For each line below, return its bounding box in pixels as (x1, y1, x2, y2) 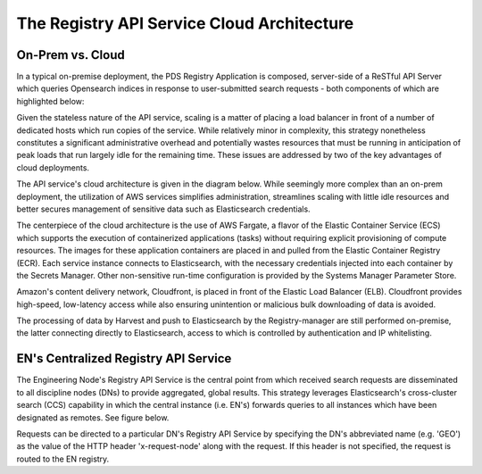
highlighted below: (16, 96, 85, 106)
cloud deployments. (16, 162, 89, 173)
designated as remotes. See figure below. (16, 412, 170, 423)
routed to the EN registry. (16, 453, 110, 464)
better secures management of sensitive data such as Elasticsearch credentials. (16, 204, 312, 214)
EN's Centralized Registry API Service (16, 351, 232, 366)
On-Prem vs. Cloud (16, 47, 125, 62)
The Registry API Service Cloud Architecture (16, 13, 354, 33)
